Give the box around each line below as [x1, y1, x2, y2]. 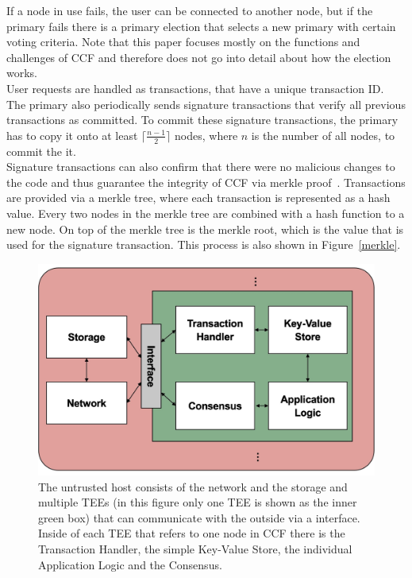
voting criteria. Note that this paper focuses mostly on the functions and [6, 33, 360, 50]
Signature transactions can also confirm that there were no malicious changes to [6, 158, 395, 175]
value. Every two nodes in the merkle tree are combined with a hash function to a [6, 204, 405, 221]
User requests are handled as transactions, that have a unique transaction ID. [6, 80, 384, 96]
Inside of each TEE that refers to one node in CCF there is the [38, 525, 345, 541]
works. [6, 64, 38, 81]
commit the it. [6, 142, 76, 159]
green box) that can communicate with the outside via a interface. [38, 509, 360, 526]
